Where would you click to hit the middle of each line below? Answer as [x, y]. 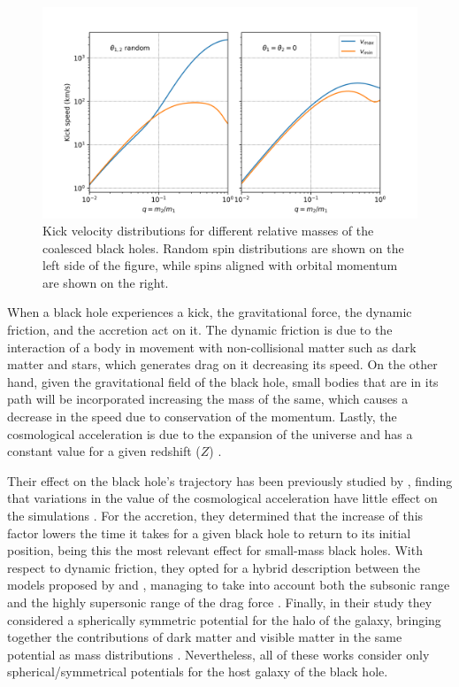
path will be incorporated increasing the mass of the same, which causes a [208, 399]
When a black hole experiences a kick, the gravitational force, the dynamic [210, 312]
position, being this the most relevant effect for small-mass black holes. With [215, 550]
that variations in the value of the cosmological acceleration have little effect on [222, 498]
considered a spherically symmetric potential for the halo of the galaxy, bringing [224, 619]
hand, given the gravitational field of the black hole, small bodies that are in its [223, 381]
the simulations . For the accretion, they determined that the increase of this [215, 515]
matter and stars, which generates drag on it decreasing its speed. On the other [222, 364]
